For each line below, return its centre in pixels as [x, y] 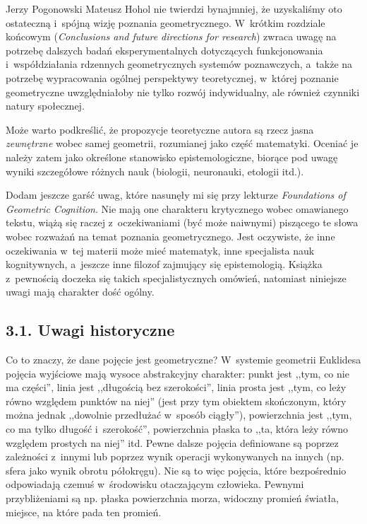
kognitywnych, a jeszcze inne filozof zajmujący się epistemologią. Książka [164, 264]
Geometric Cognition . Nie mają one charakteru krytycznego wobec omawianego [177, 208]
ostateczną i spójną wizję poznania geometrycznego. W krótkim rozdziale [166, 22]
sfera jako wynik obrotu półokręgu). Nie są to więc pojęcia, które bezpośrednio [176, 470]
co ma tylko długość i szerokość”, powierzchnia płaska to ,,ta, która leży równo [177, 429]
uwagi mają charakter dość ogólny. [80, 292]
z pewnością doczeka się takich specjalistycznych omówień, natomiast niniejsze [176, 278]
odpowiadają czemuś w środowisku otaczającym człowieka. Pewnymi [155, 484]
